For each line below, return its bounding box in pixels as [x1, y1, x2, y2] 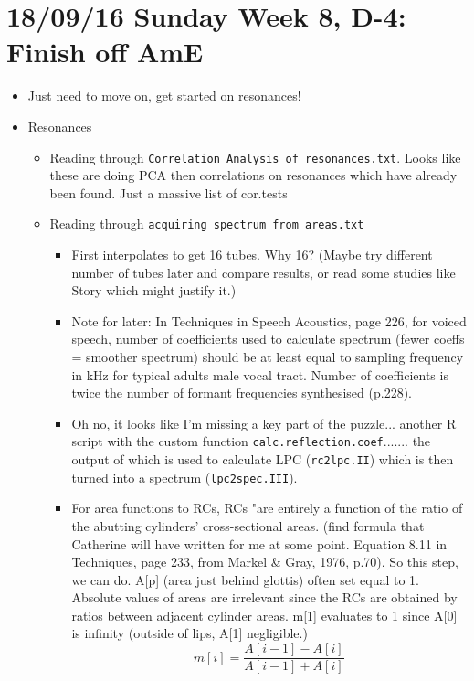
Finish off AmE [6, 33, 204, 70]
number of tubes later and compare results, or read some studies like [71, 262, 456, 282]
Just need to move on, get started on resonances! [27, 86, 301, 105]
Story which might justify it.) [71, 281, 237, 300]
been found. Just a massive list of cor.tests [49, 183, 288, 202]
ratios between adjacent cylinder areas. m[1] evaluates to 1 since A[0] [71, 605, 458, 624]
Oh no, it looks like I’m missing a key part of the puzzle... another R [71, 413, 457, 432]
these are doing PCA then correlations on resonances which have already [49, 165, 458, 185]
